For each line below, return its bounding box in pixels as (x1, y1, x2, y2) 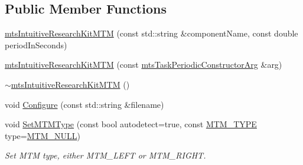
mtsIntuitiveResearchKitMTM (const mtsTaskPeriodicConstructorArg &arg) (5, 58, 282, 71)
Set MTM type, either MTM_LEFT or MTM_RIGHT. (5, 149, 206, 161)
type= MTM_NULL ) (5, 129, 80, 141)
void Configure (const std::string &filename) (5, 98, 164, 110)
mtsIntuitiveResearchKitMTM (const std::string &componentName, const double (5, 27, 298, 39)
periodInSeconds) (5, 38, 67, 51)
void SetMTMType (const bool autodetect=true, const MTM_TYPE (5, 118, 257, 130)
